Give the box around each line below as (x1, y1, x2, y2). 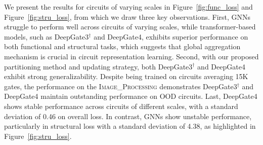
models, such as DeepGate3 (4, 31, 89, 42)
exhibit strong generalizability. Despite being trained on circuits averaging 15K (4, 71, 248, 82)
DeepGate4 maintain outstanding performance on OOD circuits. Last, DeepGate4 (4, 91, 257, 101)
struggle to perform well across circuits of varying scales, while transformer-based (4, 21, 256, 32)
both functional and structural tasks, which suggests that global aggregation (4, 41, 241, 52)
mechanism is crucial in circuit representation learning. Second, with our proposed (4, 51, 259, 61)
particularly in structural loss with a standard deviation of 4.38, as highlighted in (4, 121, 256, 131)
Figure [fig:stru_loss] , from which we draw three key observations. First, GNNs (4, 11, 251, 22)
